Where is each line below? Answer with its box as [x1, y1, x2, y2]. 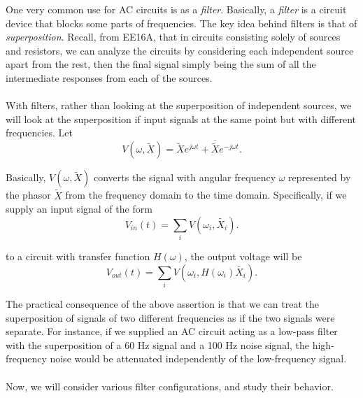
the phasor [6, 187, 51, 202]
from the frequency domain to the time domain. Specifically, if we [65, 187, 347, 202]
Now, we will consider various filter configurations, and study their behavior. [6, 378, 334, 393]
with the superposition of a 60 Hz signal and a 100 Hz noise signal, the [6, 337, 310, 352]
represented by [288, 170, 351, 185]
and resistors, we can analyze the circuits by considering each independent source [6, 43, 354, 57]
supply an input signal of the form [6, 201, 152, 216]
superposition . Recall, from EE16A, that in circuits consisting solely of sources [6, 29, 341, 44]
